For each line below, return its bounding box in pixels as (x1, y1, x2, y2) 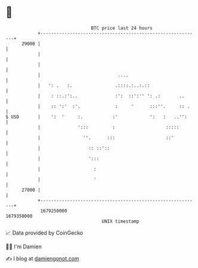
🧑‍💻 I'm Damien (5, 243, 42, 250)
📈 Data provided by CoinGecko (5, 229, 83, 236)
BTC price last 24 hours (91, 25, 153, 31)
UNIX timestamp (101, 218, 140, 224)
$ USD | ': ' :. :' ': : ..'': (5, 113, 187, 120)
